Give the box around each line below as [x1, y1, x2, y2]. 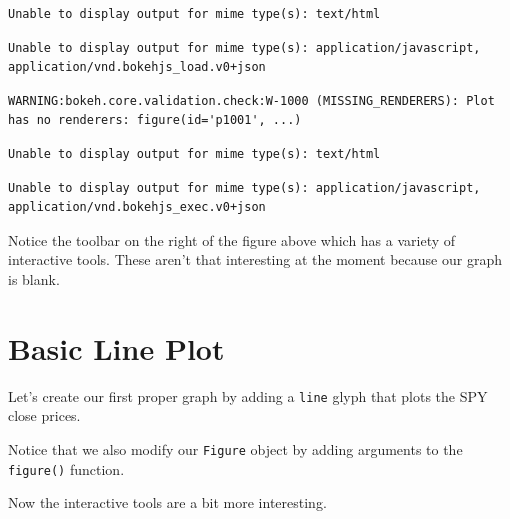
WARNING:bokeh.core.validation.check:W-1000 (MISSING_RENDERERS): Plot [8, 93, 495, 108]
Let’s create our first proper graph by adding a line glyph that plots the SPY [8, 385, 488, 406]
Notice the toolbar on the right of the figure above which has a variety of [8, 229, 456, 250]
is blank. [8, 268, 60, 289]
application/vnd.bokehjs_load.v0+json [8, 60, 266, 75]
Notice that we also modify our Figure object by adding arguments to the [8, 438, 463, 459]
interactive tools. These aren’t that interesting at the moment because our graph [8, 249, 502, 270]
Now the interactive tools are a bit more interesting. [8, 492, 327, 513]
